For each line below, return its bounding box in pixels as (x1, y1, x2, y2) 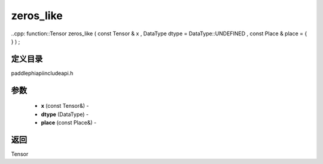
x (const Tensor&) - (41, 102, 89, 110)
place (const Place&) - (41, 119, 97, 126)
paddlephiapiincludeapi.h (11, 69, 74, 77)
